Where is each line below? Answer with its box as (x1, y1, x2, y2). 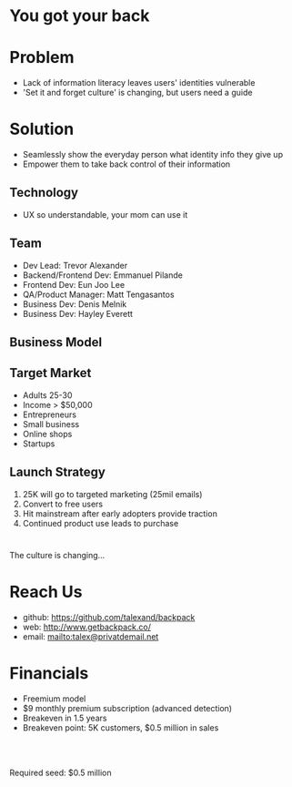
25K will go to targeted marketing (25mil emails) (22, 488, 203, 499)
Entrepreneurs (22, 409, 77, 420)
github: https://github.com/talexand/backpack (22, 611, 196, 622)
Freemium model (22, 693, 86, 704)
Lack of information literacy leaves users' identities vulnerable (22, 77, 256, 88)
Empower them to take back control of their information (22, 158, 231, 169)
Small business (22, 418, 80, 429)
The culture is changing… (9, 549, 106, 560)
